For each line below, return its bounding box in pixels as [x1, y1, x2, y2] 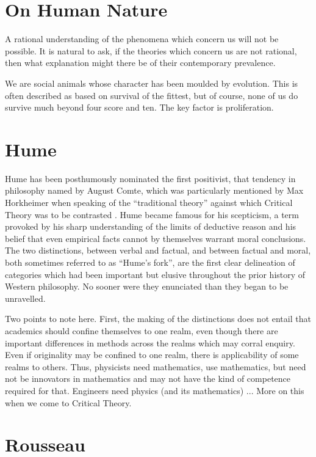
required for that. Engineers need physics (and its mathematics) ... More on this [5, 384, 304, 397]
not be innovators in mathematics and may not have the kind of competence [5, 372, 291, 385]
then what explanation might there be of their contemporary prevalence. [5, 56, 276, 69]
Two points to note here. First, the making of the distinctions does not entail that [5, 312, 311, 325]
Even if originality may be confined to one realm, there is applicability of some [5, 348, 299, 361]
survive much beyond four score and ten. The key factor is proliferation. [5, 101, 274, 114]
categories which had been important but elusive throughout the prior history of [5, 268, 306, 280]
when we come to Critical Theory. [5, 396, 132, 409]
